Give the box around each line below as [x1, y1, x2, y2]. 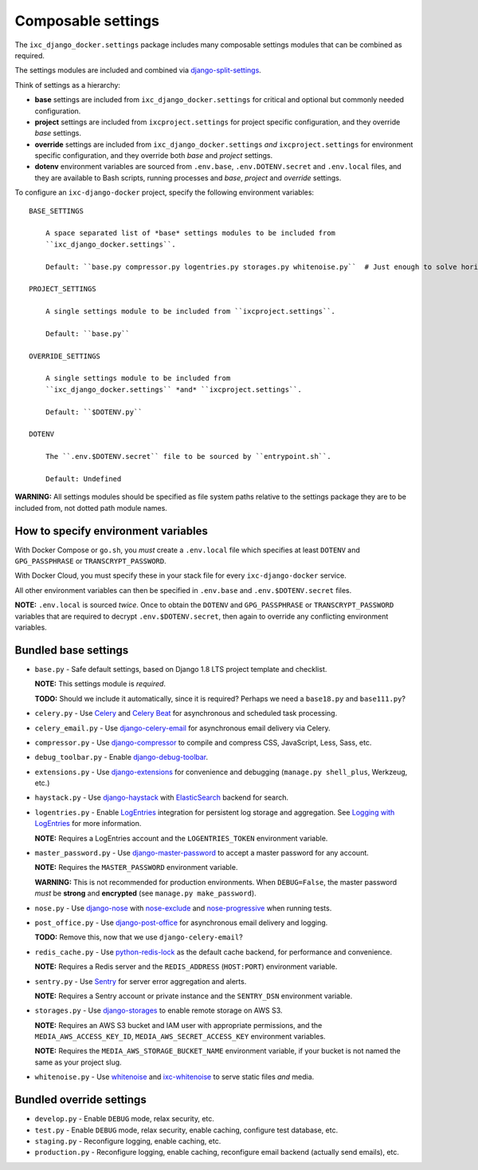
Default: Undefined [45, 475, 122, 483]
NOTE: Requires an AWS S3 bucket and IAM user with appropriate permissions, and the [34, 1020, 323, 1030]
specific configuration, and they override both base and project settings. [34, 151, 273, 160]
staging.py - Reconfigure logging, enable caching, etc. [34, 1136, 221, 1145]
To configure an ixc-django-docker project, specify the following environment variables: [14, 188, 315, 197]
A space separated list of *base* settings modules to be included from [45, 228, 336, 238]
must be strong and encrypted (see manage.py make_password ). [34, 888, 257, 898]
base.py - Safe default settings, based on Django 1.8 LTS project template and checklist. [34, 664, 327, 674]
